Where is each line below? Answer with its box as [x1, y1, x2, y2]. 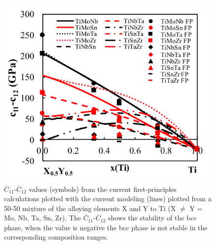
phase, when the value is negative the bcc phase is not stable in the [4, 222, 208, 232]
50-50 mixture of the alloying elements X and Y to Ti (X [4, 203, 176, 213]
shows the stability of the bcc [108, 213, 197, 223]
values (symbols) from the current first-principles [29, 184, 177, 194]
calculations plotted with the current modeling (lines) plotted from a [4, 193, 212, 204]
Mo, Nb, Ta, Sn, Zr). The [4, 213, 81, 223]
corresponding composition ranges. [4, 232, 108, 242]
